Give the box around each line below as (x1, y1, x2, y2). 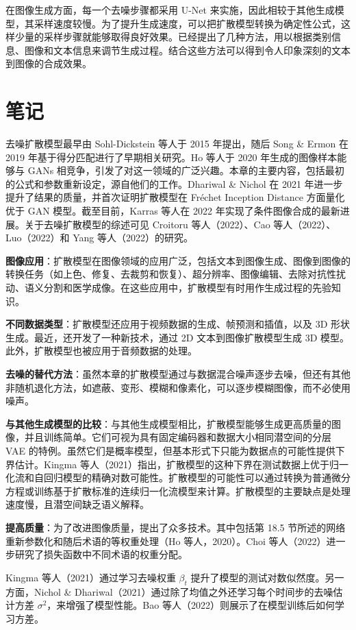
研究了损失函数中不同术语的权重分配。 (14, 547, 188, 561)
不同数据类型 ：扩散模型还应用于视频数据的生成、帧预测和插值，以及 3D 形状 (5, 317, 351, 331)
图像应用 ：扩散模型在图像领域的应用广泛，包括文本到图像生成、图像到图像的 (5, 253, 351, 267)
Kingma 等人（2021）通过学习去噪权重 (5, 570, 176, 584)
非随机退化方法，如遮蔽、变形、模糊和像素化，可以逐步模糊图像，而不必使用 (5, 380, 351, 394)
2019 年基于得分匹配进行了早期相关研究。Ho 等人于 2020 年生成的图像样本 (5, 149, 338, 164)
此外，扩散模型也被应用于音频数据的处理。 (5, 343, 197, 358)
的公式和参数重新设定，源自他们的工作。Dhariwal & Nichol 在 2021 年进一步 (5, 176, 343, 191)
